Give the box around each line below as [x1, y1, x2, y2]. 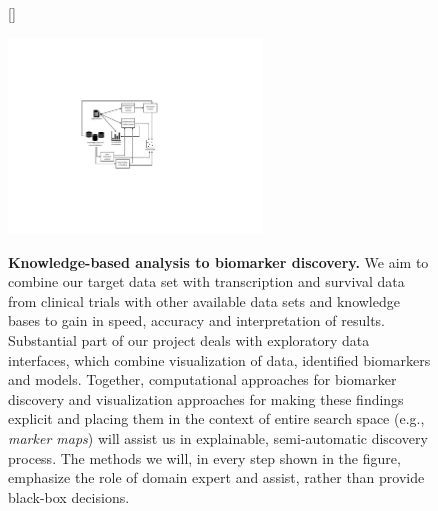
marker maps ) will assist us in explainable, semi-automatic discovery [8, 428, 428, 449]
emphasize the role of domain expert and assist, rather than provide [8, 467, 425, 488]
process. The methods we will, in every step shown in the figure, [8, 447, 401, 468]
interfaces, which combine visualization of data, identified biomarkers [8, 349, 431, 370]
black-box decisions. [8, 486, 130, 507]
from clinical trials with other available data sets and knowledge [8, 290, 400, 311]
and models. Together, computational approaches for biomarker [8, 369, 397, 390]
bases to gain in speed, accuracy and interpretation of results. [8, 310, 385, 331]
